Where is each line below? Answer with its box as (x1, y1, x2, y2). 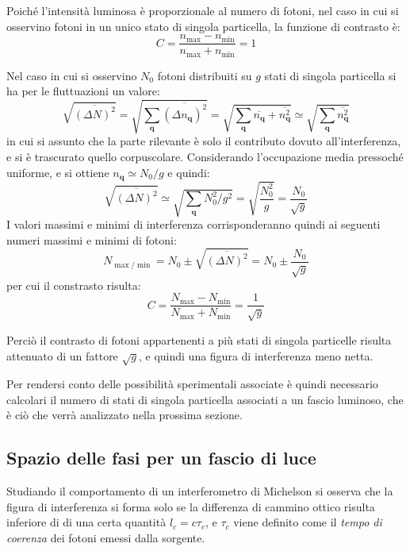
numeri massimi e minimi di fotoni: (6, 231, 177, 248)
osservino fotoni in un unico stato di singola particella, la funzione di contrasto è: (6, 17, 400, 34)
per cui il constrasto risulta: (6, 276, 141, 293)
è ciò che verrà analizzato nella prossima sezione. (6, 407, 243, 423)
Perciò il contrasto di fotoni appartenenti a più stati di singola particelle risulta (6, 331, 392, 348)
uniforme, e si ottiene (6, 164, 109, 180)
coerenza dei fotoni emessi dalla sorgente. (6, 530, 205, 546)
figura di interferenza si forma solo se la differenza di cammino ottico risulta (6, 498, 375, 514)
